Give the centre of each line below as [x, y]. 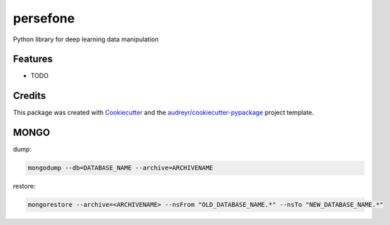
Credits [30, 96]
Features [33, 59]
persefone [44, 18]
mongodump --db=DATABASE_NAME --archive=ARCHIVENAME [121, 168]
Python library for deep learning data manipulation [86, 39]
